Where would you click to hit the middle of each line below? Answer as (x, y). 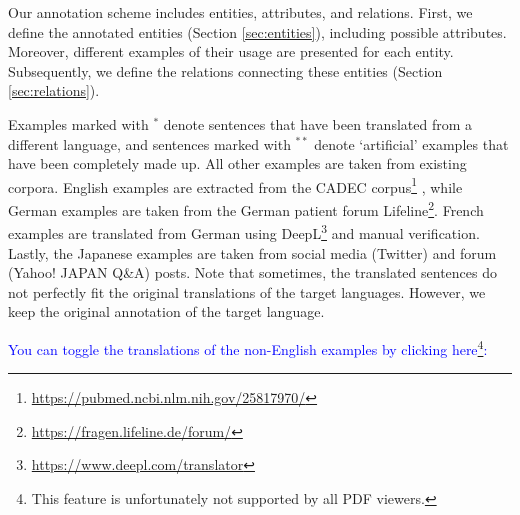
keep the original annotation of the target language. (166, 311)
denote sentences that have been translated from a (318, 123)
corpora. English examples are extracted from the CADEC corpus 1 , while (235, 185)
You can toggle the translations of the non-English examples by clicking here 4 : (248, 347)
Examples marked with (78, 123)
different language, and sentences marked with (149, 143)
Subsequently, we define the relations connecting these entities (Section (225, 70)
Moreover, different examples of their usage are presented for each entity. (231, 51)
